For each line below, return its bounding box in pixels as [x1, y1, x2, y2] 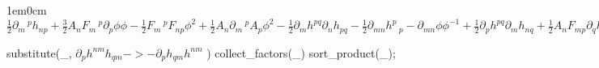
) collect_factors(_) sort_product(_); [206, 44, 396, 61]
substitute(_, [6, 44, 72, 61]
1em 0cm [6, 2, 47, 18]
